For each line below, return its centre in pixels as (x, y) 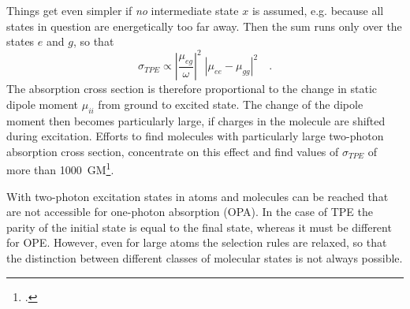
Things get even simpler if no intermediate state (123, 10)
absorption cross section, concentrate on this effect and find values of (173, 151)
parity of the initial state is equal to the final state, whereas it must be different (199, 227)
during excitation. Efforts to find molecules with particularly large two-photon (195, 136)
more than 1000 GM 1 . (60, 169)
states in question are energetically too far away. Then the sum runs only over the (204, 26)
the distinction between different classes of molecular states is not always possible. (205, 258)
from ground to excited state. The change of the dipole (231, 104)
